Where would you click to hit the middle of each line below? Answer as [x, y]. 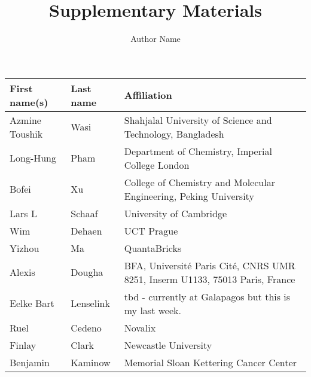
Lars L [23, 213]
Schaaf [84, 213]
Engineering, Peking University [189, 196]
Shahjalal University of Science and [198, 120]
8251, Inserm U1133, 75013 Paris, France [210, 279]
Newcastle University [168, 345]
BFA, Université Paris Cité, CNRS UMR [210, 265]
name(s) [29, 102]
